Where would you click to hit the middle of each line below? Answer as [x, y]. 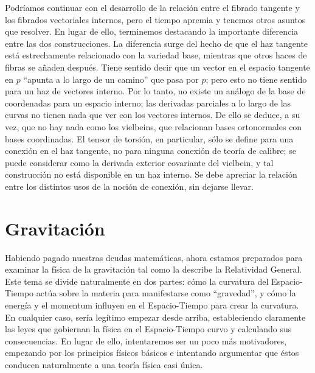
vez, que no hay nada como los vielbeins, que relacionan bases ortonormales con [154, 126]
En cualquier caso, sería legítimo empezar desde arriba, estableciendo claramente [155, 317]
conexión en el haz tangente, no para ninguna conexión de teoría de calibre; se [151, 151]
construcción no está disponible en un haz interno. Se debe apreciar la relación [151, 174]
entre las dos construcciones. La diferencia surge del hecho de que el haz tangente [157, 43]
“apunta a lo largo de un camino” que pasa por [111, 79]
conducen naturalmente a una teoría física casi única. [104, 364]
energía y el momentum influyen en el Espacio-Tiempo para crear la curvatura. [152, 305]
